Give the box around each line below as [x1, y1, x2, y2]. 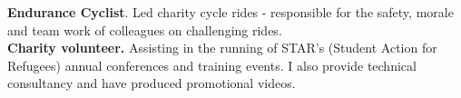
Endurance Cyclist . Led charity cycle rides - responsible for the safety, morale [7, 3, 454, 21]
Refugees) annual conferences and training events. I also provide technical [7, 55, 417, 74]
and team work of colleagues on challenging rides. [7, 20, 282, 39]
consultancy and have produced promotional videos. [7, 73, 296, 93]
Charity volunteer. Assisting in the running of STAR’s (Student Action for [7, 38, 437, 57]
